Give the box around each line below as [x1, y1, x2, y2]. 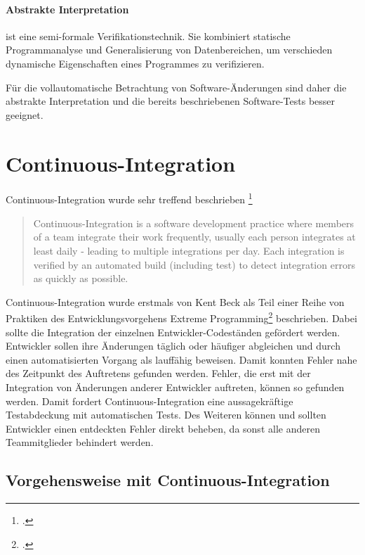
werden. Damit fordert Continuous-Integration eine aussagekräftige [6, 393, 293, 408]
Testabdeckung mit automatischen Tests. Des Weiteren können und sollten [6, 407, 326, 422]
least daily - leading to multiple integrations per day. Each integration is [33, 243, 345, 257]
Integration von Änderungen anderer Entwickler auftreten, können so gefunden [6, 379, 345, 394]
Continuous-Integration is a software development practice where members [33, 215, 354, 230]
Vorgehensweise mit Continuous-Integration [6, 469, 330, 491]
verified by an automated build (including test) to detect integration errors [33, 257, 355, 272]
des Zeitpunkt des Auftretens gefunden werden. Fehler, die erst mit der [6, 366, 311, 381]
